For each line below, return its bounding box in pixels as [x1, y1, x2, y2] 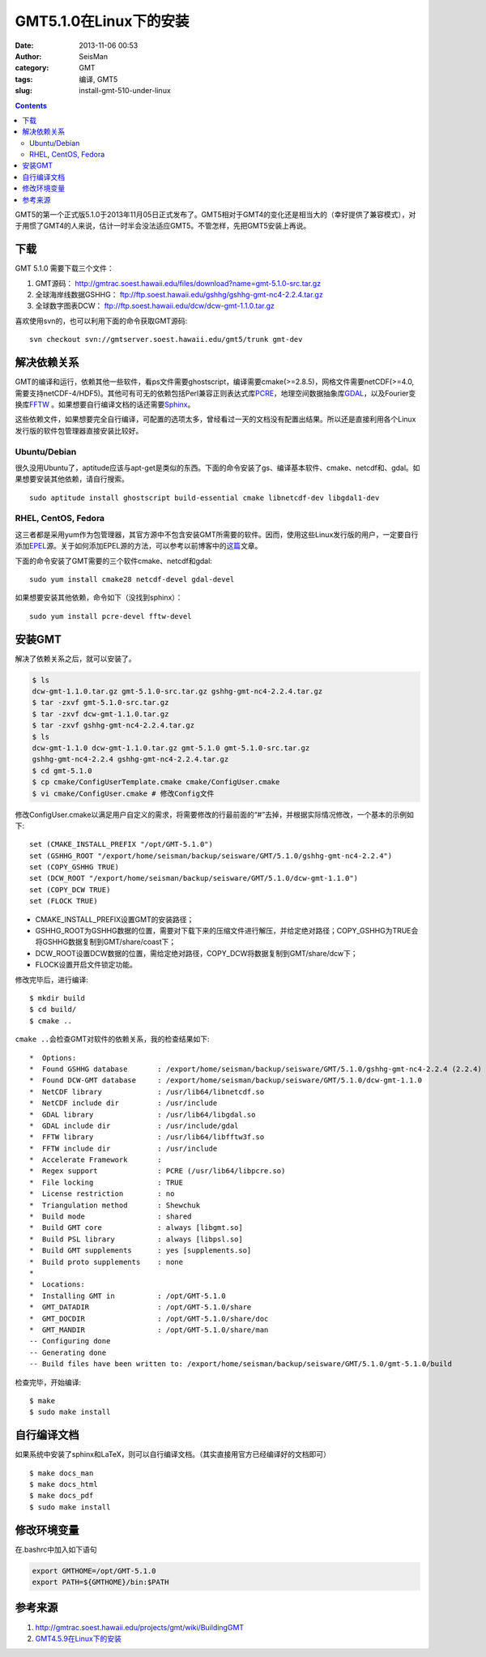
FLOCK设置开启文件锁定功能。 [35, 960, 138, 970]
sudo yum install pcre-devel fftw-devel [29, 612, 192, 621]
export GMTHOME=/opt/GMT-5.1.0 [32, 1566, 157, 1575]
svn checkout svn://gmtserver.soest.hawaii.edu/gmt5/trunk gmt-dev [29, 335, 303, 344]
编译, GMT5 [79, 74, 118, 84]
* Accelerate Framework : [29, 1155, 162, 1164]
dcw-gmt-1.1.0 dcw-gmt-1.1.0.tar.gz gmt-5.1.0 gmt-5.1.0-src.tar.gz [32, 743, 310, 753]
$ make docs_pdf [29, 1491, 94, 1501]
